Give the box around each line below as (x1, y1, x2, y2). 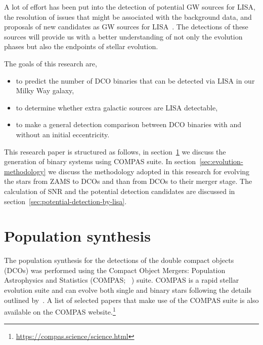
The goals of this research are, (4, 58, 97, 68)
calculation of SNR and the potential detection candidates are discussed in (4, 185, 235, 196)
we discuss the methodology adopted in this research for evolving (48, 166, 250, 176)
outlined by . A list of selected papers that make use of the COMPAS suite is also (4, 294, 259, 305)
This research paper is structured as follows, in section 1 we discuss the (4, 146, 226, 157)
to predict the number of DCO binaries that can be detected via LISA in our (16, 75, 255, 86)
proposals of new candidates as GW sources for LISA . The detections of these (4, 21, 248, 32)
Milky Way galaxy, (16, 85, 74, 96)
